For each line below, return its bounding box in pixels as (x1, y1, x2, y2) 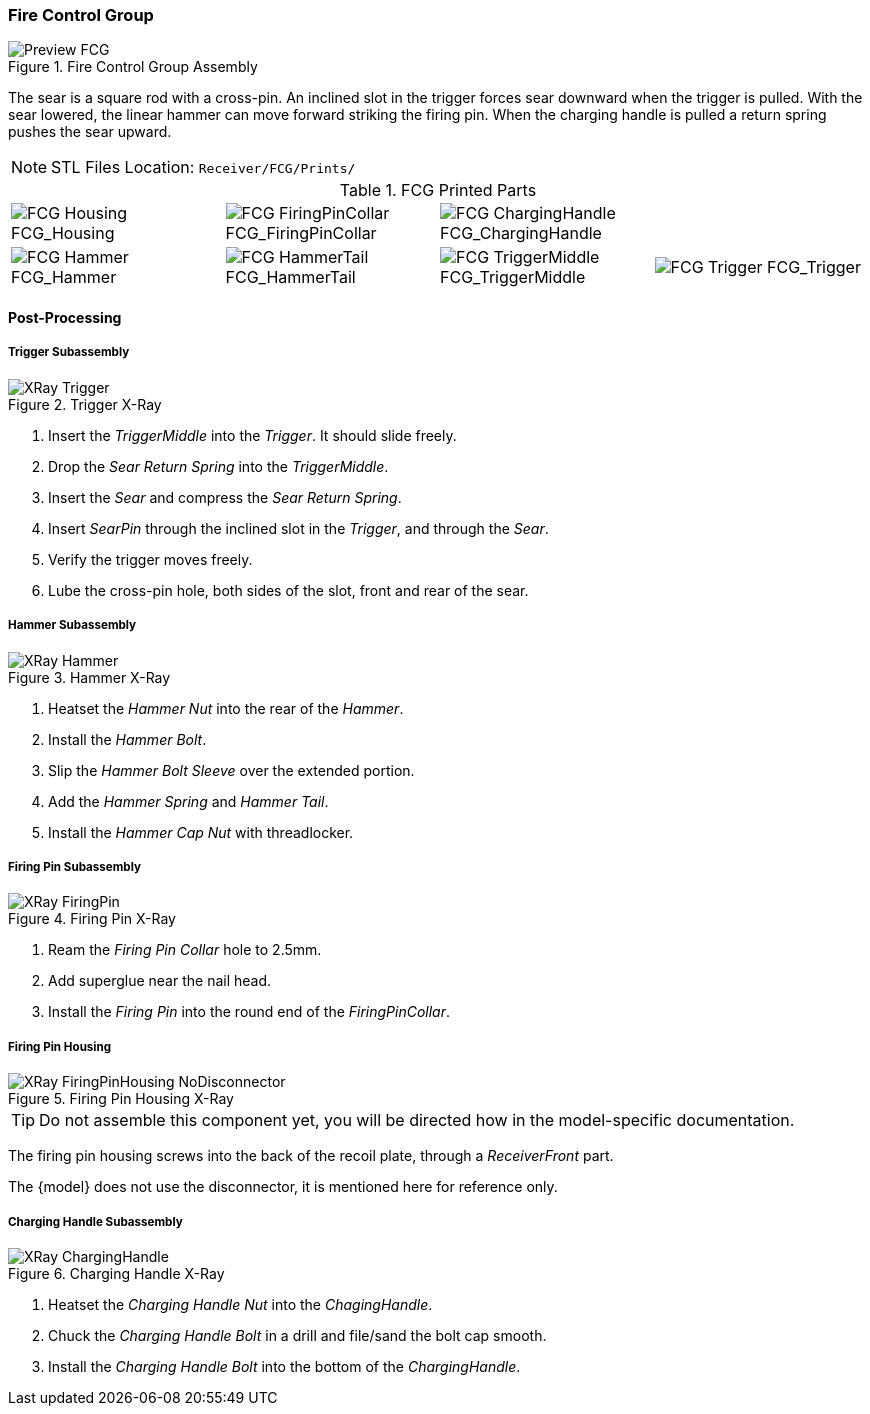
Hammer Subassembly (8, 618, 137, 633)
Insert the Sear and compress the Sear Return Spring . (48, 488, 402, 506)
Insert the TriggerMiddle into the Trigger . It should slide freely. (48, 426, 457, 444)
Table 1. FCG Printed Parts (339, 180, 537, 201)
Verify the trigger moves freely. (48, 550, 253, 568)
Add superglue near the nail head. (48, 972, 272, 990)
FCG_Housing (11, 223, 115, 244)
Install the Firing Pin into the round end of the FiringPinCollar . (48, 1003, 451, 1021)
